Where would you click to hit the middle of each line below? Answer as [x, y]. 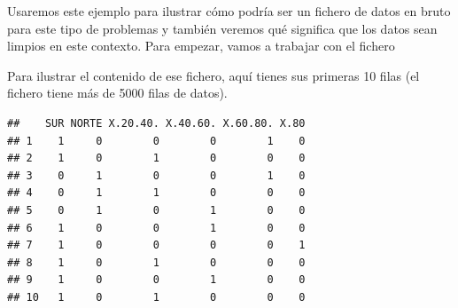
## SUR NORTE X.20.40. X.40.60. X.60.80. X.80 [156, 123]
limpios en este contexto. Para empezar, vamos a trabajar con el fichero [201, 46]
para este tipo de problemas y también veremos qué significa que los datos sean [222, 28]
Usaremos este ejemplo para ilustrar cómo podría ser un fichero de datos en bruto [229, 11]
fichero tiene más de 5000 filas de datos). [117, 93]
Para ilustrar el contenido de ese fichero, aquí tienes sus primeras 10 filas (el [213, 75]
